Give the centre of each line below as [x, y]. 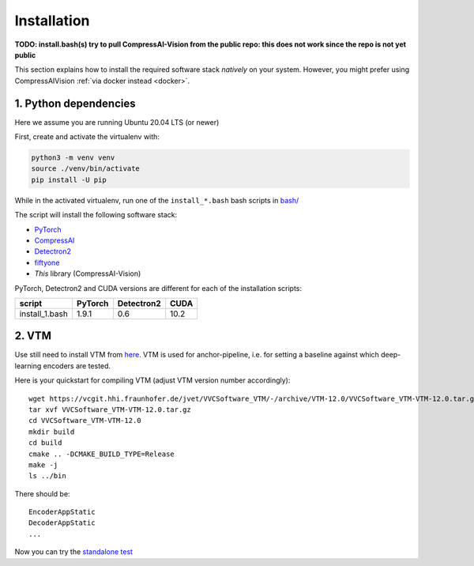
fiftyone [47, 262]
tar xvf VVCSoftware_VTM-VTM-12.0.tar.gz [110, 409]
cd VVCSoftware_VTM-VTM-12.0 [85, 421]
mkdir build [52, 432]
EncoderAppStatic [62, 512]
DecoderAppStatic [62, 523]
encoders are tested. [77, 366]
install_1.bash [44, 314]
